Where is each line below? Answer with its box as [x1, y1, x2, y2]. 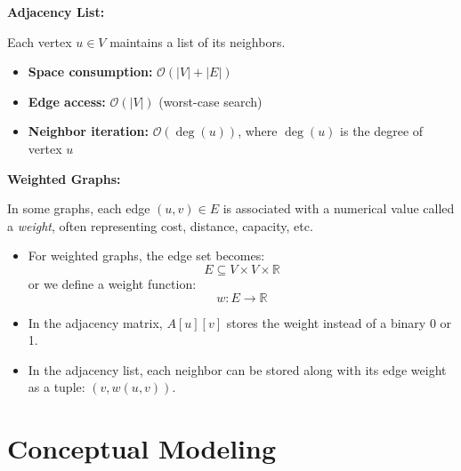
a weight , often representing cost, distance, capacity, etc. [7, 216, 313, 235]
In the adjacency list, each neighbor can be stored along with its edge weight [28, 360, 447, 379]
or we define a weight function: [28, 274, 197, 292]
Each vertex [7, 32, 72, 51]
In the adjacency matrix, [28, 313, 163, 331]
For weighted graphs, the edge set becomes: [28, 246, 265, 265]
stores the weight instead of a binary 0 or [226, 313, 452, 331]
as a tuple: [28, 378, 85, 396]
